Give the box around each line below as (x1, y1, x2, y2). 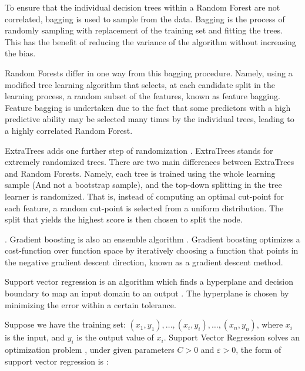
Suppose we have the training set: (5, 318, 126, 330)
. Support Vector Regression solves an (163, 331, 300, 343)
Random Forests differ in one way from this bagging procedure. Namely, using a (5, 66, 293, 79)
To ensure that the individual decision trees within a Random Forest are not (5, 1, 280, 13)
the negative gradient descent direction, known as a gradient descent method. (5, 255, 283, 268)
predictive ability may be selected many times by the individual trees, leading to (5, 113, 294, 125)
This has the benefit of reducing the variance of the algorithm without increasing (5, 35, 296, 48)
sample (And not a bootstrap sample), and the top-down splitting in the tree (5, 178, 282, 191)
